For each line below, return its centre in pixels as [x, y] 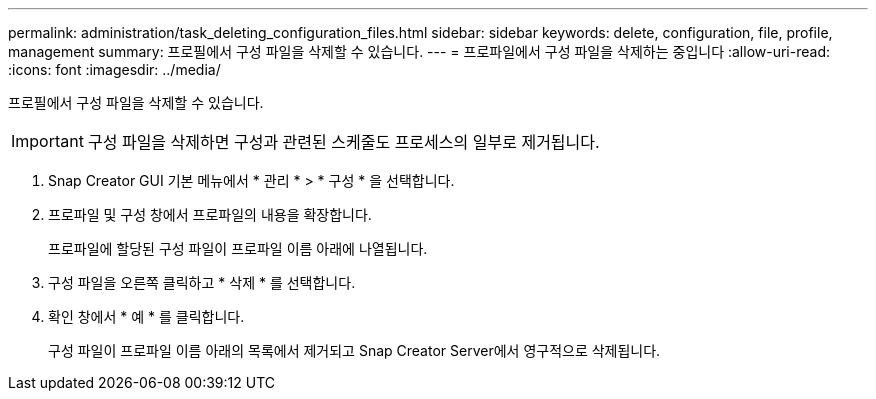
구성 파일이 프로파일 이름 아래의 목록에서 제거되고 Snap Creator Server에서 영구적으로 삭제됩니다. [354, 350]
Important [47, 141]
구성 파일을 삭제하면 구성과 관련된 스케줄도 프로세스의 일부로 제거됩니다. [343, 142]
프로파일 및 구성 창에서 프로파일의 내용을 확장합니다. [210, 214]
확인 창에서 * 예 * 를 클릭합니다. [146, 316]
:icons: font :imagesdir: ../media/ [114, 69]
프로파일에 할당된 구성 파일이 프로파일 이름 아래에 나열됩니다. [238, 248]
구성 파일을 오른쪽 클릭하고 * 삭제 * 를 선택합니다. [202, 282]
